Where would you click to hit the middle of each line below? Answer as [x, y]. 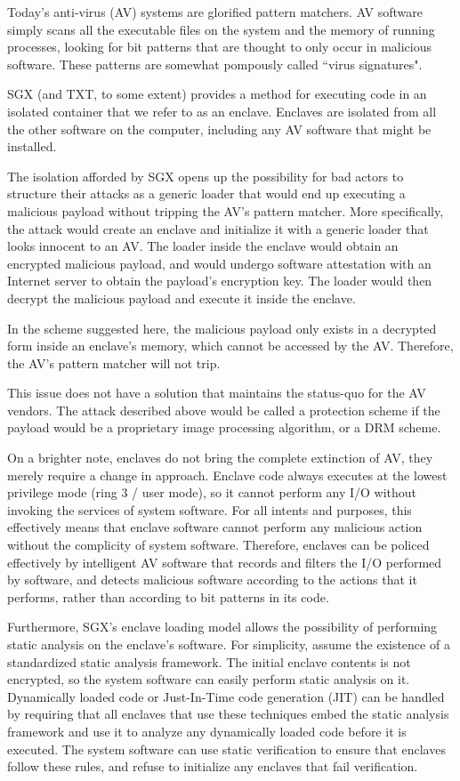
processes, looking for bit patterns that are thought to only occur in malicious [219, 47]
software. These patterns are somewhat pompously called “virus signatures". [215, 64]
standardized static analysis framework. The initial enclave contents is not [209, 661]
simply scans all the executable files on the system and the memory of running [221, 29]
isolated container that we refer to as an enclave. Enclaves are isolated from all [222, 111]
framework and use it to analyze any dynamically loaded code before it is [207, 731]
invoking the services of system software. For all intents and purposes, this [210, 509]
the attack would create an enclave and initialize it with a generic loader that [218, 228]
